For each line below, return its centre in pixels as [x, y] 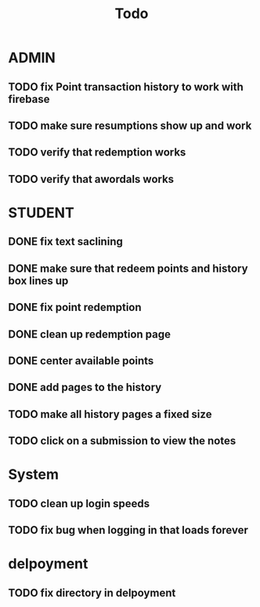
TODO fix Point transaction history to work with [126, 87]
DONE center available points [81, 361]
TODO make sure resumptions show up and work [130, 125]
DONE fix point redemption [75, 307]
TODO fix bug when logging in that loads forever [128, 530]
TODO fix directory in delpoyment [92, 592]
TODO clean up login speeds [79, 503]
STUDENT [41, 212]
